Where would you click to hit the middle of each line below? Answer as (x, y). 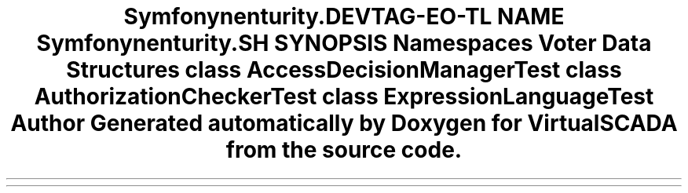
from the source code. (344, 150)
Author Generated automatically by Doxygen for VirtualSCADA (344, 123)
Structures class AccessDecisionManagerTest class (344, 70)
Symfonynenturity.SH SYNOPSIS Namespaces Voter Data (344, 43)
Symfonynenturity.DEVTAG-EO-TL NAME (344, 16)
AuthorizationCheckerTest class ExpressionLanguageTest (344, 96)
